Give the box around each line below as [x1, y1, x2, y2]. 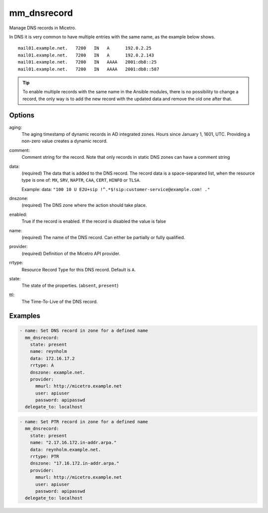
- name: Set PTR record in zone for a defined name [19, 419, 148, 425]
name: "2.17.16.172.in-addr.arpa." [30, 440, 117, 446]
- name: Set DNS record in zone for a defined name [19, 328, 148, 333]
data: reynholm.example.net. [30, 447, 101, 452]
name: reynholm [30, 349, 67, 354]
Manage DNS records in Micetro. [9, 25, 76, 31]
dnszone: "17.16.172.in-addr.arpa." [30, 460, 119, 466]
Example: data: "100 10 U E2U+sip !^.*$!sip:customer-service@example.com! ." [21, 186, 210, 192]
